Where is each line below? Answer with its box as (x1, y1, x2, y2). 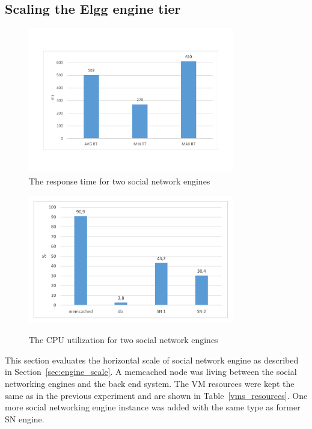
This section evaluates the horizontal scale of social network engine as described (5, 353, 299, 366)
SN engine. (5, 412, 44, 425)
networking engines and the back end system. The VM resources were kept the (5, 377, 295, 389)
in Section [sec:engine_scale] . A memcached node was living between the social (5, 365, 297, 378)
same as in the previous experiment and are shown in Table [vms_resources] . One (5, 389, 308, 401)
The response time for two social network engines (29, 174, 210, 187)
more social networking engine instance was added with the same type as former (5, 401, 301, 413)
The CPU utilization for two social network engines (29, 333, 218, 346)
